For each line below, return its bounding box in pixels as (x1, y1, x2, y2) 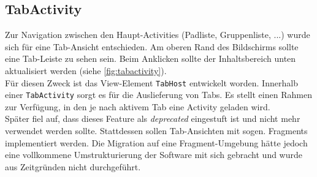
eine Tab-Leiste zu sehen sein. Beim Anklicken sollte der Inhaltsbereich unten (5, 52, 296, 65)
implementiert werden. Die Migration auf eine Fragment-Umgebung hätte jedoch (5, 136, 308, 149)
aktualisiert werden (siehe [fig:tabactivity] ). (5, 64, 167, 77)
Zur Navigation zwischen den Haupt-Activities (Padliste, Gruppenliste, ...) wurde (5, 28, 310, 41)
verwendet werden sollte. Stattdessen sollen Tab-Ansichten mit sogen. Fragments (5, 124, 308, 137)
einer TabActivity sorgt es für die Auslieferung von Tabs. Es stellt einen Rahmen (5, 88, 312, 101)
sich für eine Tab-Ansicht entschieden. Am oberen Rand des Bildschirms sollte (5, 40, 299, 53)
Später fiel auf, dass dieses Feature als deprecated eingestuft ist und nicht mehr (5, 112, 300, 125)
